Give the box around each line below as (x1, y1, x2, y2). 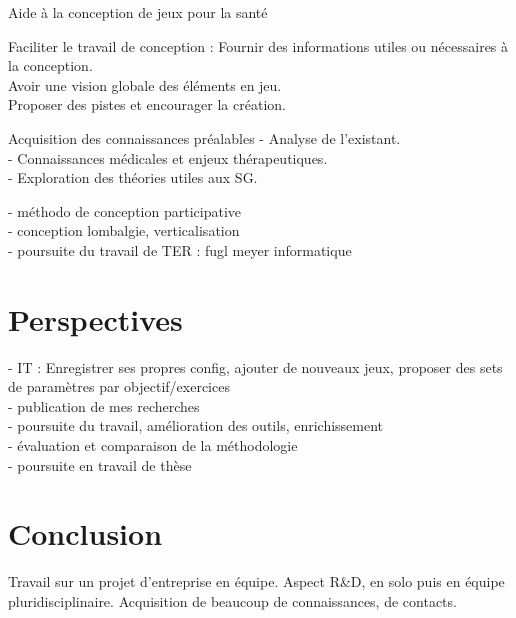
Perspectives (8, 298, 183, 339)
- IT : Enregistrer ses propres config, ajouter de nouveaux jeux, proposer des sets (8, 356, 503, 377)
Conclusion (8, 513, 163, 554)
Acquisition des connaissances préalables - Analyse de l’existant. (8, 127, 401, 148)
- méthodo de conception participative (8, 200, 241, 221)
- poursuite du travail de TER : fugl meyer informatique (8, 239, 352, 260)
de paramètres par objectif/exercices (8, 376, 230, 397)
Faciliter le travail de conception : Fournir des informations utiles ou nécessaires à (8, 35, 509, 56)
